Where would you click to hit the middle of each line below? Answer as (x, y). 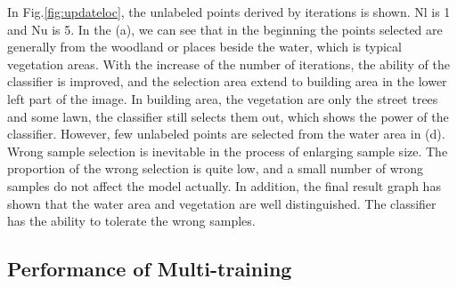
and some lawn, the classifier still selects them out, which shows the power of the (228, 116)
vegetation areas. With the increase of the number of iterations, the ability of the (228, 64)
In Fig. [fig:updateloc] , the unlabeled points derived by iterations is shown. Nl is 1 (229, 12)
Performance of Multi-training (150, 269)
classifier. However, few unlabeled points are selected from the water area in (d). (226, 134)
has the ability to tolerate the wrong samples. (131, 221)
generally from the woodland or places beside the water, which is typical (204, 47)
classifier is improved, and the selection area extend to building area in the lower (227, 81)
